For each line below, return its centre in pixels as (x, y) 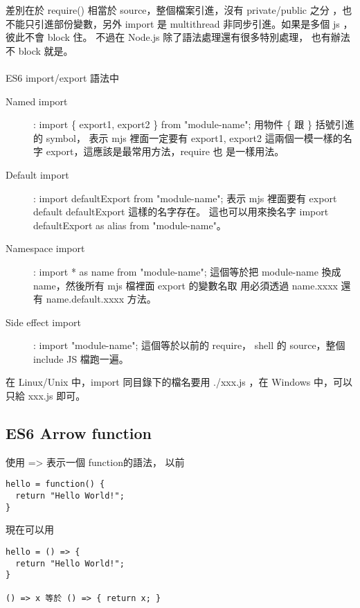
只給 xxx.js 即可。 (46, 396)
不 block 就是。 (39, 50)
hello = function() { (55, 484)
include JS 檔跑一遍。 (81, 358)
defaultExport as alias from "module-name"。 (130, 225)
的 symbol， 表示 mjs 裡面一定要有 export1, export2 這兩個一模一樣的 (188, 137)
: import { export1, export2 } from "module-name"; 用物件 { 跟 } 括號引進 (194, 124)
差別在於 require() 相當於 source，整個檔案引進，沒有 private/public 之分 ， (174, 10)
